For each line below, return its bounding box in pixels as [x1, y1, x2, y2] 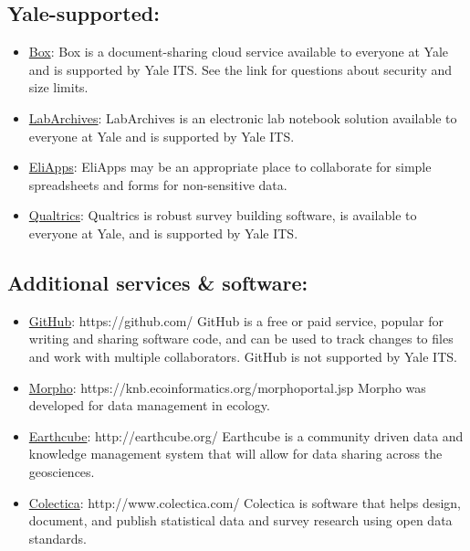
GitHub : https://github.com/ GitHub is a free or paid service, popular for [28, 311, 444, 330]
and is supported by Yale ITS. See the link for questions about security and [28, 59, 453, 79]
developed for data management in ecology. [28, 396, 270, 415]
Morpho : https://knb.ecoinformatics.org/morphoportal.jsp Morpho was [28, 377, 426, 397]
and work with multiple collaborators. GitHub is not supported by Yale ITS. [28, 346, 457, 366]
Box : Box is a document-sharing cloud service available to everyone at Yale [28, 42, 448, 61]
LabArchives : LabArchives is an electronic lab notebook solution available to [28, 108, 457, 127]
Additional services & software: [7, 268, 308, 296]
